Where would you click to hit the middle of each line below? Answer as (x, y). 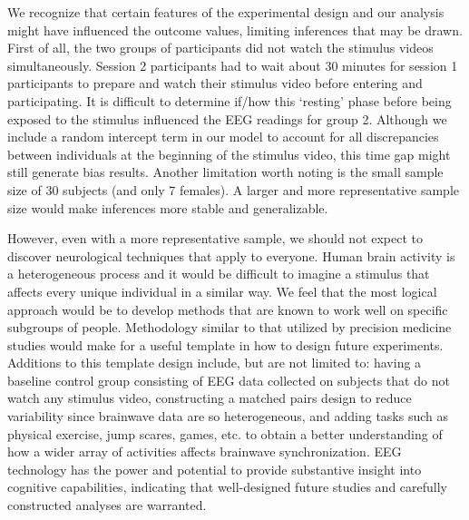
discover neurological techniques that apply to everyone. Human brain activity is (231, 255)
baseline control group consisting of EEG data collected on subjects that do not (229, 380)
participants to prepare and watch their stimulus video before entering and (215, 83)
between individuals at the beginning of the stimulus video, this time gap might (229, 154)
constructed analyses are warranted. (107, 505)
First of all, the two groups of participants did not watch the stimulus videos (220, 48)
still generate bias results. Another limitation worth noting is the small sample (225, 172)
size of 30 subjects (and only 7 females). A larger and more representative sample (233, 189)
